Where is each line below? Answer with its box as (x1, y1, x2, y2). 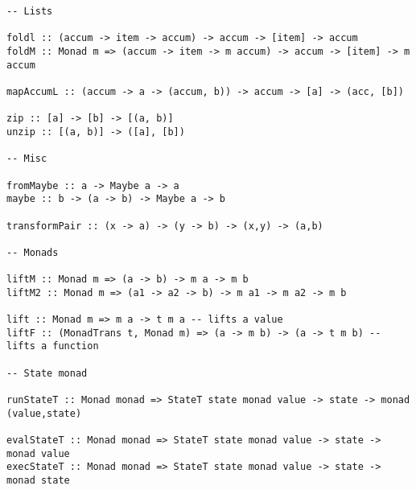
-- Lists (6, 6, 53, 17)
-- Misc (6, 153, 47, 165)
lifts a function (6, 340, 99, 352)
